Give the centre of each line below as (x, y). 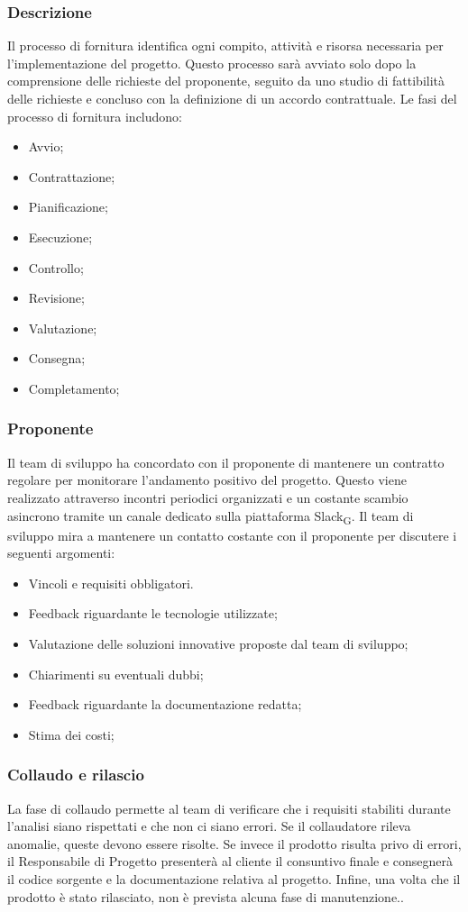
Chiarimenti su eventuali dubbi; (116, 674)
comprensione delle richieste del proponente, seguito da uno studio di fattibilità (226, 81)
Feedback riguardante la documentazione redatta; (165, 704)
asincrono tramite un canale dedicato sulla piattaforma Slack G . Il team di (211, 516)
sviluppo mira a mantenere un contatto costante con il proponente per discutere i (232, 535)
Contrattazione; (72, 176)
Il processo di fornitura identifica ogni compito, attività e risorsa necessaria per (225, 46)
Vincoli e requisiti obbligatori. (111, 583)
